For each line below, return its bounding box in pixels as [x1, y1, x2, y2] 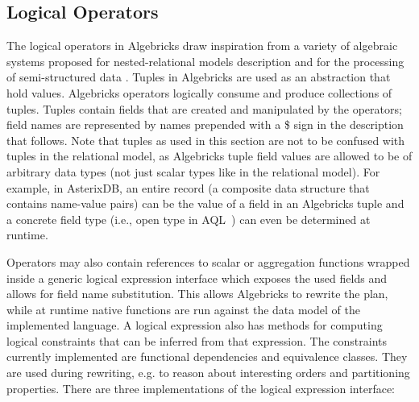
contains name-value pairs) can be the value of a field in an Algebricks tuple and [6, 195, 404, 212]
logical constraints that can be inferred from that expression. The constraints [6, 332, 388, 349]
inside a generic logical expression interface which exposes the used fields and [6, 269, 387, 286]
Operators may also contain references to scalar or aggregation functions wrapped [6, 253, 410, 270]
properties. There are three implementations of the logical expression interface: [6, 379, 396, 396]
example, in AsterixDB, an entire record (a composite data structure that [6, 179, 370, 196]
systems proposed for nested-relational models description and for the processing [6, 52, 404, 69]
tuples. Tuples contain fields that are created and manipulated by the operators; [6, 100, 402, 117]
